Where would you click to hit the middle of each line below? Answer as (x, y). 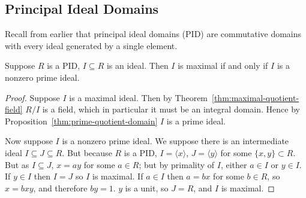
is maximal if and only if (223, 66)
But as (17, 164)
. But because (87, 152)
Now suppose (29, 141)
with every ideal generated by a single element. (91, 45)
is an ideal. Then (137, 66)
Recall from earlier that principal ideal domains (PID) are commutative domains (153, 34)
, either (234, 164)
